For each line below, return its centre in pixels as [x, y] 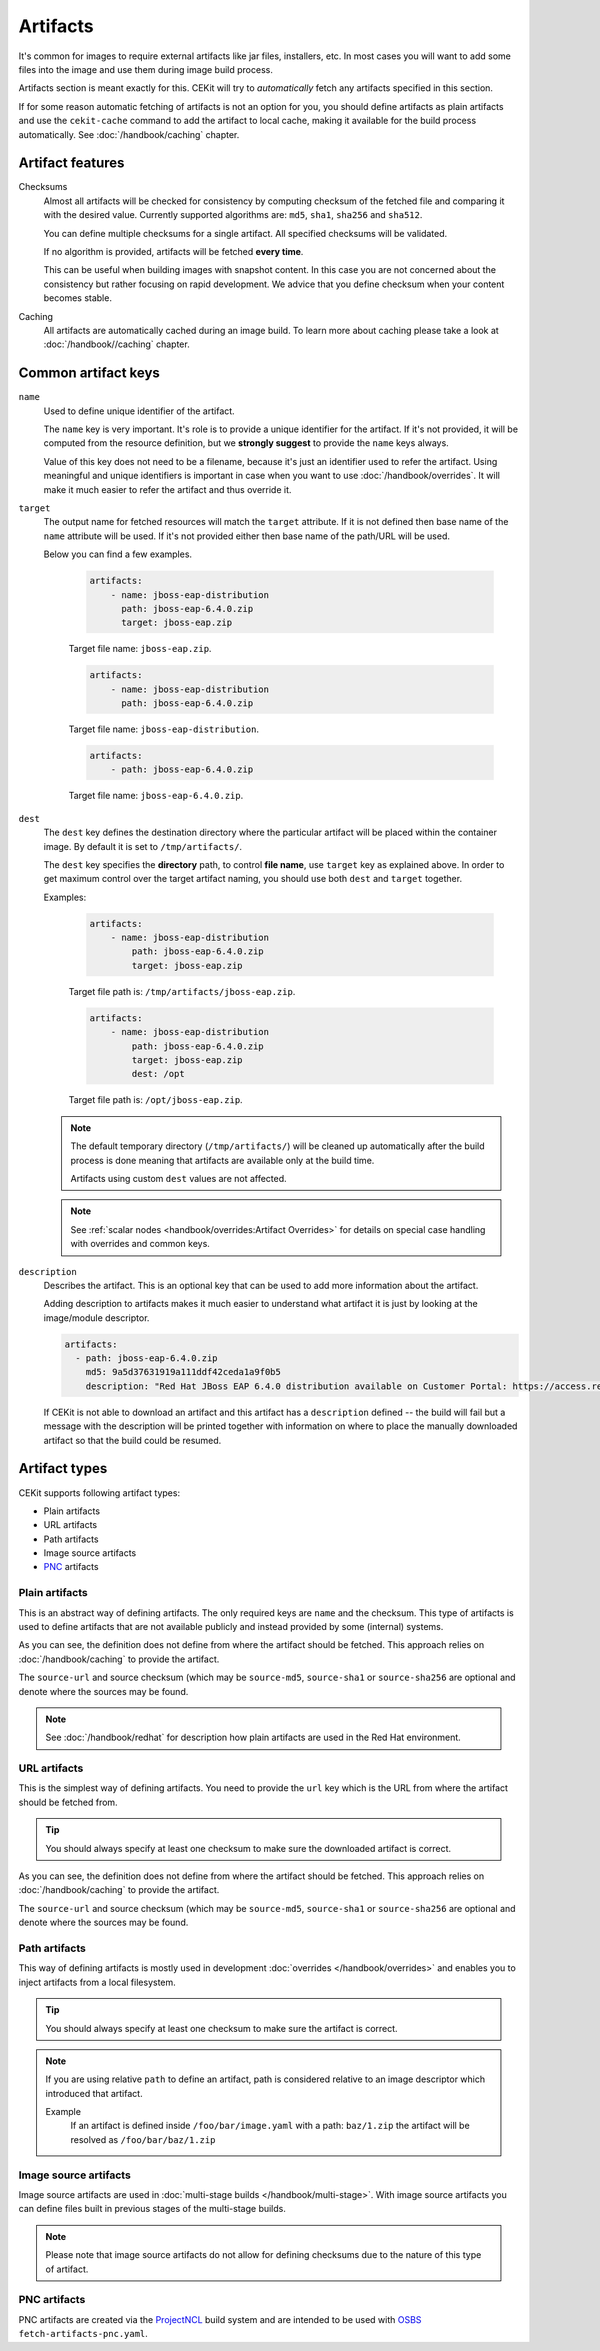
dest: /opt [158, 1074]
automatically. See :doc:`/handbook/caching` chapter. [129, 134]
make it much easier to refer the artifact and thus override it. [167, 489]
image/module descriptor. [96, 1317]
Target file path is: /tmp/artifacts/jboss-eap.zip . [182, 991]
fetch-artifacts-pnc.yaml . [83, 2334]
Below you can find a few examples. [118, 554]
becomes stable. [77, 298]
